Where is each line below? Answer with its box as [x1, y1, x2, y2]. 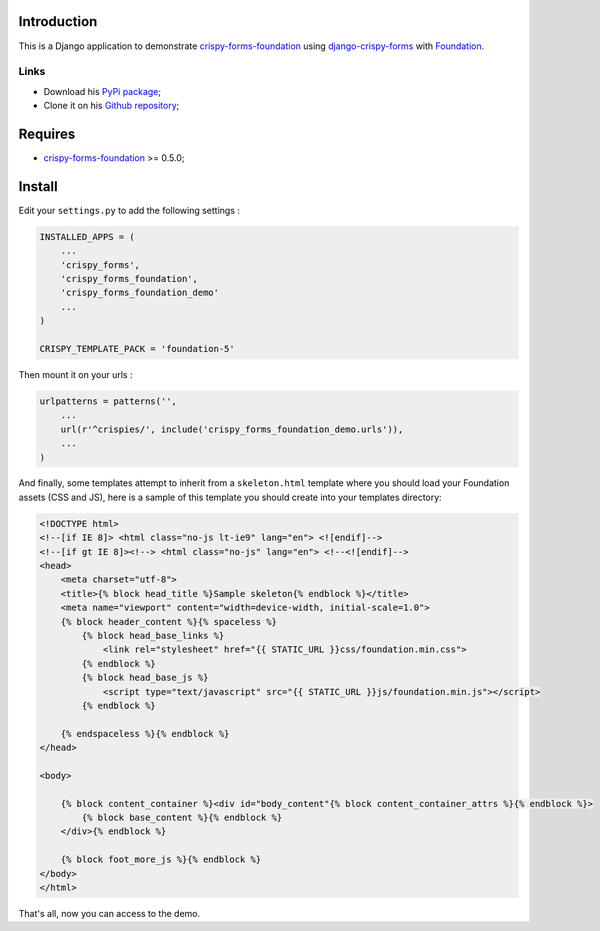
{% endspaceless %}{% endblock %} [60, 728, 230, 739]
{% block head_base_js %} [81, 672, 209, 684]
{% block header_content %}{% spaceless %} [60, 616, 277, 627]
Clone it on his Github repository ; [43, 100, 180, 112]
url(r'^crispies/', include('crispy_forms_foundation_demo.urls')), [60, 423, 404, 435]
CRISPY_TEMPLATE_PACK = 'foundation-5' [39, 343, 235, 354]
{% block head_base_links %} [81, 630, 225, 641]
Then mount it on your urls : [18, 368, 133, 380]
